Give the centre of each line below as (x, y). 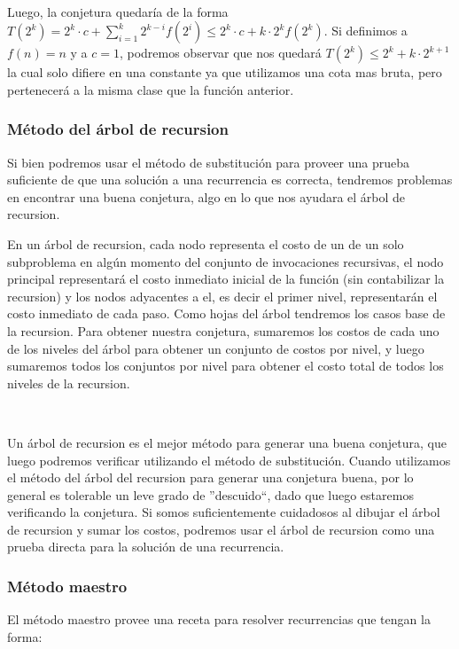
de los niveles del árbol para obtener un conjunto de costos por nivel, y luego (216, 348)
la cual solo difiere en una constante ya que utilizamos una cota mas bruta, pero (225, 72)
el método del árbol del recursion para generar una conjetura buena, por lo (210, 477)
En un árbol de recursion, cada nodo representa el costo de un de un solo (206, 243)
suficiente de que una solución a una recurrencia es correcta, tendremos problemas (230, 180)
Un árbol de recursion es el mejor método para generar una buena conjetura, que (227, 442)
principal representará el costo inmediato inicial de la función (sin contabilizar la (226, 279)
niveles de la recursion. (69, 383)
